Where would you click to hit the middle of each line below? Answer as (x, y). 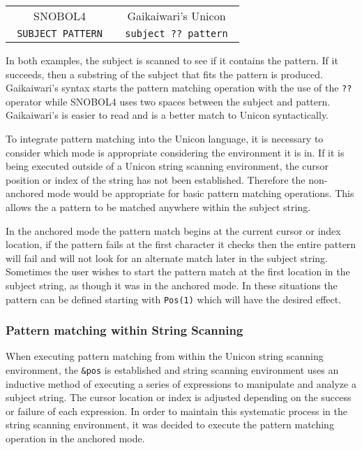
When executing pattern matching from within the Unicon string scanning (165, 356)
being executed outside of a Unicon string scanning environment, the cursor (167, 166)
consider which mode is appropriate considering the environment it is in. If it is (175, 152)
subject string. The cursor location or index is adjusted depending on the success (179, 397)
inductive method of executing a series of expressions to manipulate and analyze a (181, 383)
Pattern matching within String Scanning (125, 330)
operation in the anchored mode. (75, 438)
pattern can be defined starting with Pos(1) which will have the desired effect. (174, 299)
